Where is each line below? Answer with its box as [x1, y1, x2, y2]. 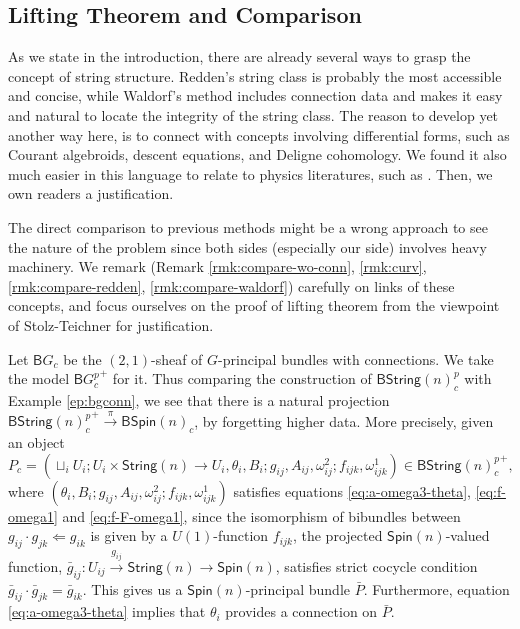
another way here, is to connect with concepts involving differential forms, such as [8, 124, 510, 145]
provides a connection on [225, 601, 378, 622]
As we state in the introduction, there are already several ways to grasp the [8, 46, 471, 67]
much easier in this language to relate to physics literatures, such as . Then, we [8, 163, 493, 184]
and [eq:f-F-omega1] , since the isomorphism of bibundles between [62, 505, 461, 526]
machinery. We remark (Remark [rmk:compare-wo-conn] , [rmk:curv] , [8, 256, 427, 277]
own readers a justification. [8, 183, 174, 204]
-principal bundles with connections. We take [218, 348, 494, 369]
